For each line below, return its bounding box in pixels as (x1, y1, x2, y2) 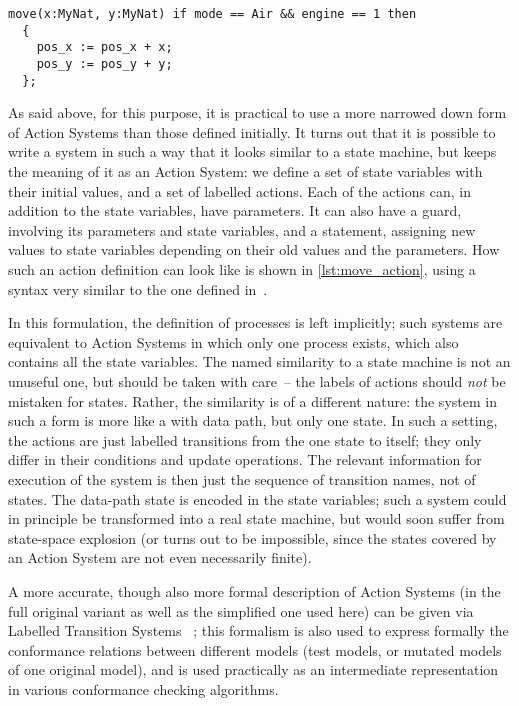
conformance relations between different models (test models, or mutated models (8, 639, 502, 660)
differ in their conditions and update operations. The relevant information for (8, 449, 482, 470)
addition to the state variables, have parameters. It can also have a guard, (8, 200, 462, 221)
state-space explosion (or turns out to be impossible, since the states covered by (8, 527, 497, 548)
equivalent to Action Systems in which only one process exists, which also (8, 331, 459, 352)
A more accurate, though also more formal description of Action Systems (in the (8, 580, 501, 601)
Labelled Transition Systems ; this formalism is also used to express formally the (8, 620, 509, 641)
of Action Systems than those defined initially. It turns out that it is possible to (8, 121, 496, 142)
